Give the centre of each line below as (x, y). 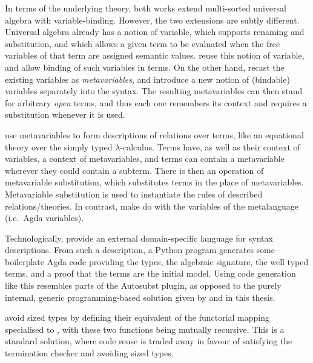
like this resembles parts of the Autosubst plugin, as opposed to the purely (143, 285)
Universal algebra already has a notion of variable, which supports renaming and (155, 32)
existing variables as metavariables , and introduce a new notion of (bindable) (147, 79)
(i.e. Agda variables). (44, 218)
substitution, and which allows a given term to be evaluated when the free (143, 43)
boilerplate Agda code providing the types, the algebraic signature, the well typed (157, 261)
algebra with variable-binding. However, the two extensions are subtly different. (152, 20)
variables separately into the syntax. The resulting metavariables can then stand (154, 91)
